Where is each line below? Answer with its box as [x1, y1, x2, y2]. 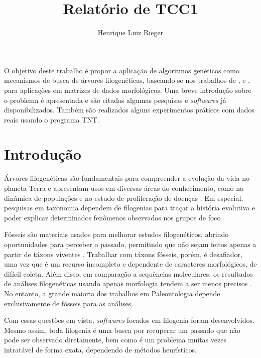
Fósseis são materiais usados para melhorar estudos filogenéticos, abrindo [4, 229, 229, 240]
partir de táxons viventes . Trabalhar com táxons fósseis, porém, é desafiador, [4, 249, 242, 259]
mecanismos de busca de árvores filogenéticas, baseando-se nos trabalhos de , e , [4, 75, 250, 85]
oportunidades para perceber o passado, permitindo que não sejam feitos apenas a [4, 238, 256, 249]
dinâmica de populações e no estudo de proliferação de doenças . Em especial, [4, 192, 243, 203]
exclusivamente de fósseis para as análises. [4, 298, 134, 308]
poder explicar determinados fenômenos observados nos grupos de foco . [4, 212, 225, 222]
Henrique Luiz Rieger [97, 27, 164, 38]
